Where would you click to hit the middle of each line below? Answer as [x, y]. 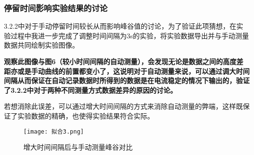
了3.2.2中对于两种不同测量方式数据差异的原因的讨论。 [91, 90]
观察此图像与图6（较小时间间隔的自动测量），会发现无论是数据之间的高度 [120, 61]
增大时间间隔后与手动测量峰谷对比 [78, 147]
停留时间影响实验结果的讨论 [56, 8]
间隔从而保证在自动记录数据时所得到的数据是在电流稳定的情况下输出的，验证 [127, 80]
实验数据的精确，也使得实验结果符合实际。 [86, 115]
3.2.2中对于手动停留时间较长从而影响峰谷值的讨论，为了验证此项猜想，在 [120, 26]
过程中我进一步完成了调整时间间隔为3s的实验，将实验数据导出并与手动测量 [130, 35]
